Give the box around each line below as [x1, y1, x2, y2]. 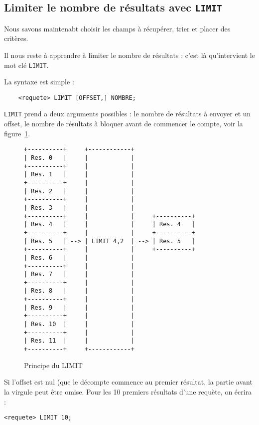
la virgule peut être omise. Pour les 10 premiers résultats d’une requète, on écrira [4, 386, 252, 397]
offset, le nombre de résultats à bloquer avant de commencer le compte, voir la [4, 118, 243, 129]
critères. [4, 33, 28, 43]
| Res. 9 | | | [24, 304, 134, 311]
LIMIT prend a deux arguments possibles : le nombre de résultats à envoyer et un [4, 108, 251, 119]
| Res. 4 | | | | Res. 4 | [24, 221, 195, 228]
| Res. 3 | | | [24, 204, 134, 211]
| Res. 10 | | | [24, 321, 134, 328]
